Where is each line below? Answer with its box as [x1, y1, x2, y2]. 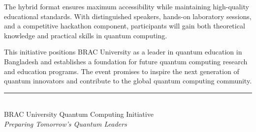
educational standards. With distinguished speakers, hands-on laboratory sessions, [4, 11, 252, 21]
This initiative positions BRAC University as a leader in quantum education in [4, 47, 242, 57]
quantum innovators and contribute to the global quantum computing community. [4, 76, 252, 86]
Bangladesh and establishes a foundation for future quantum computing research [4, 56, 248, 66]
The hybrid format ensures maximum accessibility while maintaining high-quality [4, 1, 249, 11]
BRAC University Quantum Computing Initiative [4, 109, 154, 119]
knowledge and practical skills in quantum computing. [4, 30, 167, 40]
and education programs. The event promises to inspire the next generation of [4, 66, 239, 76]
